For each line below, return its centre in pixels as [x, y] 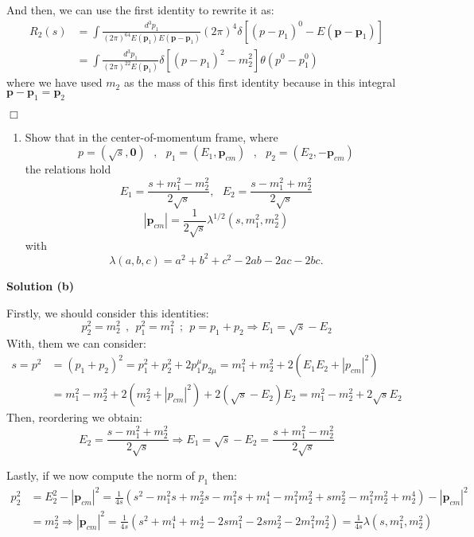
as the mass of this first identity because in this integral [260, 82]
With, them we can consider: [76, 342]
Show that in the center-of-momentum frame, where [152, 136]
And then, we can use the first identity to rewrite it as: [140, 10]
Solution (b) [40, 285]
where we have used [54, 82]
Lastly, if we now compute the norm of [101, 475]
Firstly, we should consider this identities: [108, 312]
